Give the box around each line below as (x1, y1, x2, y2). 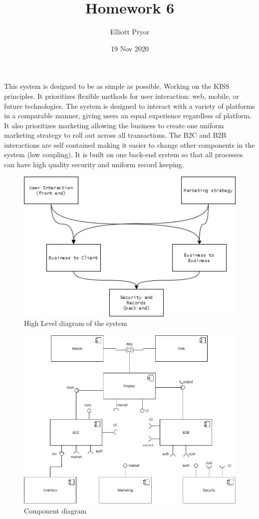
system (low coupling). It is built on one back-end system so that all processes (4, 149, 243, 160)
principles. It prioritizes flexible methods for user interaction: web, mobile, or (4, 90, 240, 101)
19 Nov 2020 (111, 43, 149, 53)
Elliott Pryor (110, 26, 150, 37)
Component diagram (24, 505, 87, 516)
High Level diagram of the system (24, 318, 127, 328)
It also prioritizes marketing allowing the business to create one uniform (4, 120, 224, 130)
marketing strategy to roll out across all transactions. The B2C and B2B (4, 130, 227, 140)
